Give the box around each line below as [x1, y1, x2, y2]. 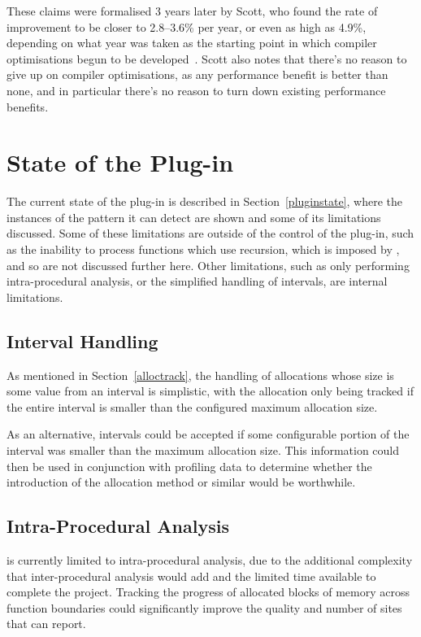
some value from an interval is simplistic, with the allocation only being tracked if [7, 382, 414, 399]
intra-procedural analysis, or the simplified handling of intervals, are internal [7, 273, 388, 290]
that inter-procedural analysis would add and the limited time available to [7, 567, 376, 584]
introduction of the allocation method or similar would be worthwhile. [7, 473, 356, 491]
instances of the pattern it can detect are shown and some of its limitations [7, 208, 381, 225]
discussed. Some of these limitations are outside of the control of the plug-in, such [7, 225, 414, 242]
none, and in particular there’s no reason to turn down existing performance [7, 81, 386, 98]
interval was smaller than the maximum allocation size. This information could [7, 442, 400, 459]
